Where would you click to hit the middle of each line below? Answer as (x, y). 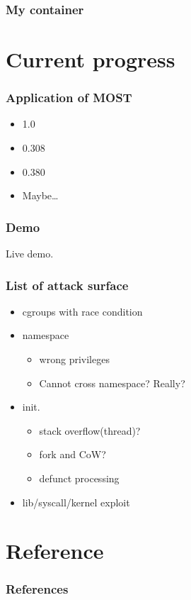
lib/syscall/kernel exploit (76, 502)
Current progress (91, 59)
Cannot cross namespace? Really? (112, 383)
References (37, 589)
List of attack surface (67, 285)
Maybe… (40, 195)
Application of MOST (69, 98)
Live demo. (30, 254)
